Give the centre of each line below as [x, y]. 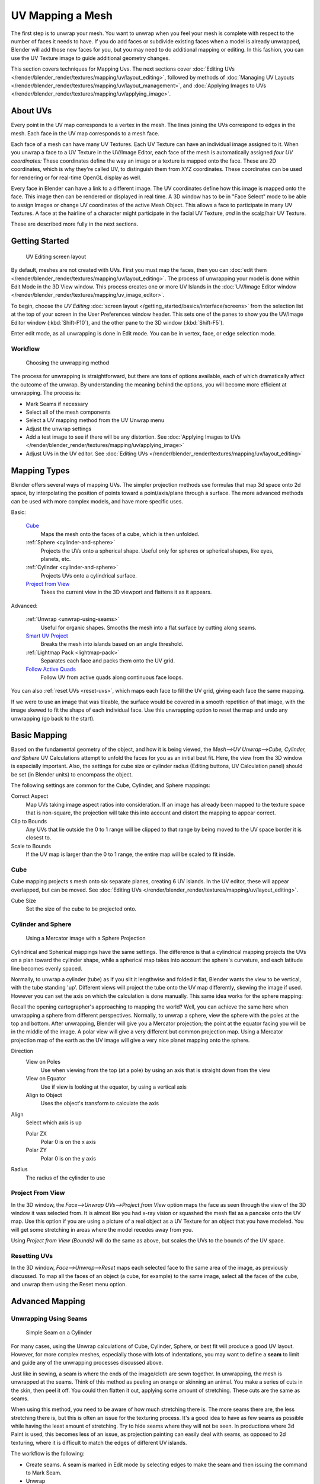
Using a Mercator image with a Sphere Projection [86, 938]
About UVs [31, 111]
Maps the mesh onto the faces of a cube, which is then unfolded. [120, 534]
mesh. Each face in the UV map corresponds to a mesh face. [85, 133]
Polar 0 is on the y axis [68, 1158]
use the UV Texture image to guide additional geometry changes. [90, 58]
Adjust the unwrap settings [59, 429]
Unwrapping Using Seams [49, 1318]
